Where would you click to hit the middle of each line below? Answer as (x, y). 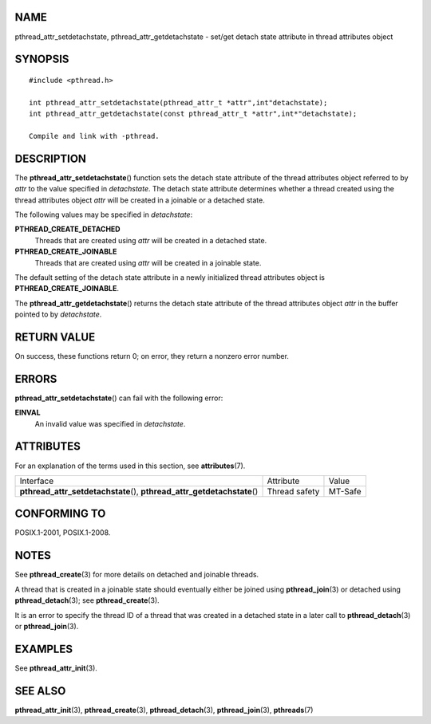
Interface (37, 481)
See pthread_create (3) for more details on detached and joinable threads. (137, 575)
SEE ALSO (40, 691)
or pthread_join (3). (47, 626)
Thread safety (293, 491)
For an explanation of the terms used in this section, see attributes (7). (130, 466)
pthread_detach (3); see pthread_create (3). (87, 600)
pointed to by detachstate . (58, 314)
